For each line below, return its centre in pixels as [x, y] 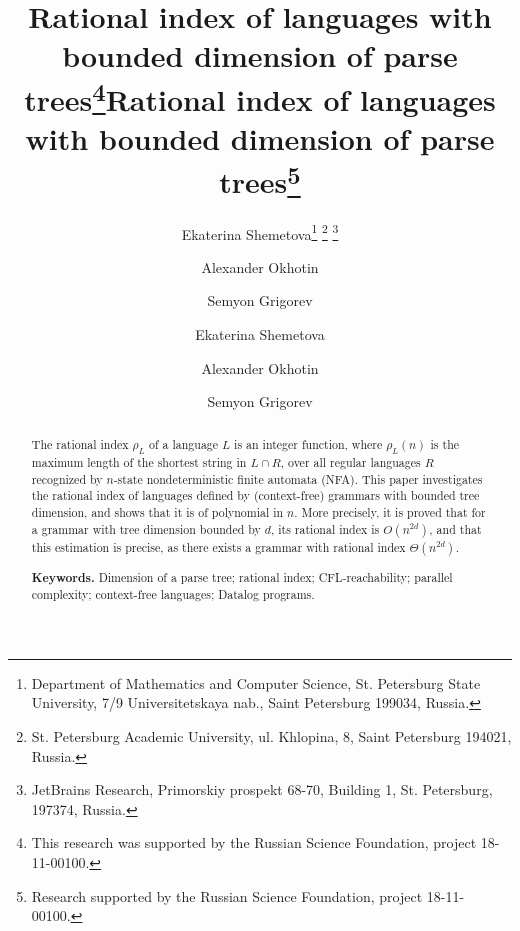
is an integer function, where [308, 443]
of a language [184, 443]
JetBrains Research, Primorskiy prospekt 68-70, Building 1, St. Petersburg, [262, 789]
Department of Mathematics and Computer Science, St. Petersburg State [256, 682]
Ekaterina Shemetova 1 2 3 [260, 232]
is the [445, 443]
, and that [455, 528]
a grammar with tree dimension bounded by [146, 528]
